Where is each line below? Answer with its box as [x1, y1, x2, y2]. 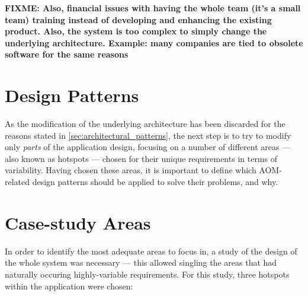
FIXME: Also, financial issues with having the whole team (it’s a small [5, 2, 301, 14]
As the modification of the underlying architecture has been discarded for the [5, 117, 285, 130]
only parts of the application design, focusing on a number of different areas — [5, 141, 291, 153]
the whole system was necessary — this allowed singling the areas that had [5, 256, 277, 269]
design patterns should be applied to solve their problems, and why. [32, 176, 278, 188]
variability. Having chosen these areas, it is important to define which [5, 164, 256, 176]
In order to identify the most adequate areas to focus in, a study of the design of [5, 244, 297, 257]
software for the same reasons [5, 48, 129, 61]
